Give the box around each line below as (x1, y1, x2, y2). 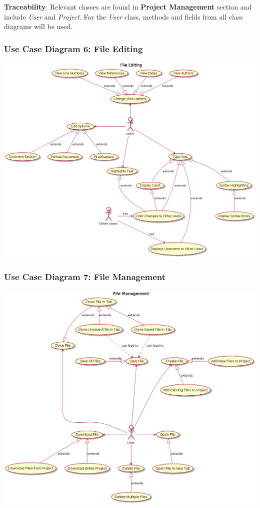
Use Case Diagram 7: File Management (4, 271, 166, 283)
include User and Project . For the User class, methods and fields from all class (4, 11, 243, 22)
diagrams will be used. (4, 21, 72, 32)
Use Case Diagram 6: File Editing (4, 42, 143, 55)
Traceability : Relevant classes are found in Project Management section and (4, 2, 252, 12)
